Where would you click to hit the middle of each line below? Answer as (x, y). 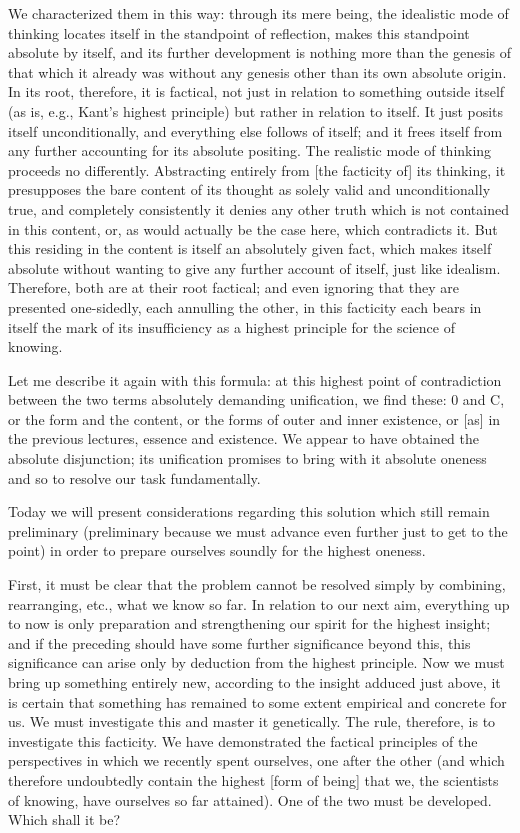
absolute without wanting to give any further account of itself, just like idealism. (254, 267)
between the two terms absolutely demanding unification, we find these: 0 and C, (256, 399)
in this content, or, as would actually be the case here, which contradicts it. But (253, 228)
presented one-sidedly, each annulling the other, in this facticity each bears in (245, 306)
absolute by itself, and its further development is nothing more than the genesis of (260, 52)
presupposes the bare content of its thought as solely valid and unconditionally (249, 189)
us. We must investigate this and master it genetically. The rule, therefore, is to (252, 721)
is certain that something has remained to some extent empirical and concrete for (257, 701)
